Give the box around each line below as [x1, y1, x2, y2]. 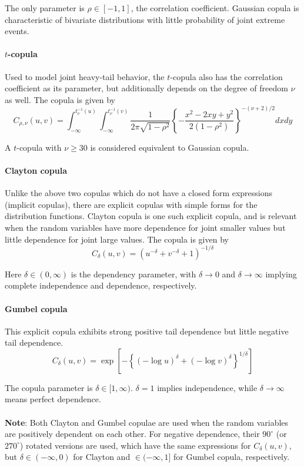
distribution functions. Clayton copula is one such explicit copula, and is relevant [5, 210, 297, 222]
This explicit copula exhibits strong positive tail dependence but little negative [5, 324, 289, 337]
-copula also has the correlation [170, 70, 283, 82]
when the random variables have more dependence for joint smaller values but [5, 221, 286, 234]
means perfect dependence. [5, 393, 101, 405]
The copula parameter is [5, 381, 93, 393]
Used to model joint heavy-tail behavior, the [5, 70, 165, 82]
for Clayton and [73, 451, 131, 463]
